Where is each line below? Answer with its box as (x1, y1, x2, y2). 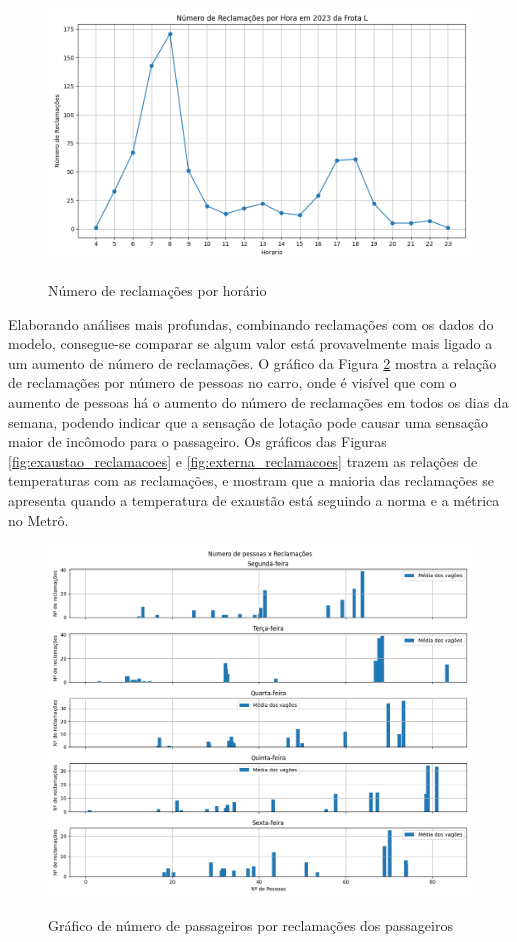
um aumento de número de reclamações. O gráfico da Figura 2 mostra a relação (8, 352, 497, 373)
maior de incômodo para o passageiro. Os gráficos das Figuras (8, 431, 387, 452)
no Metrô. (8, 509, 69, 530)
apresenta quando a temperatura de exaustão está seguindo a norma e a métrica (8, 489, 500, 510)
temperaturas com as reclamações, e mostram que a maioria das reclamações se (8, 470, 494, 491)
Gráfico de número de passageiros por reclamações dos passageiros (48, 914, 453, 935)
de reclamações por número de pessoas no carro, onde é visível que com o (8, 372, 457, 393)
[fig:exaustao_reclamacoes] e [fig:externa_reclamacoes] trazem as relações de (8, 450, 478, 471)
